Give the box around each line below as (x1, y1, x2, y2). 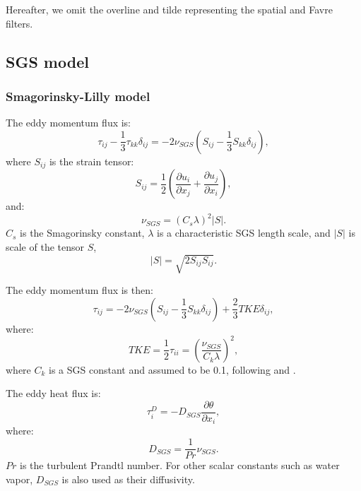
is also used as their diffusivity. (61, 471, 195, 486)
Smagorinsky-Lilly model (6, 87, 150, 105)
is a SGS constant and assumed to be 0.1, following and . (49, 362, 296, 377)
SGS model (6, 50, 89, 72)
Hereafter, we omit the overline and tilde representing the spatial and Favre (6, 2, 333, 16)
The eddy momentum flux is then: (6, 283, 153, 297)
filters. (6, 16, 33, 30)
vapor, (6, 471, 33, 486)
